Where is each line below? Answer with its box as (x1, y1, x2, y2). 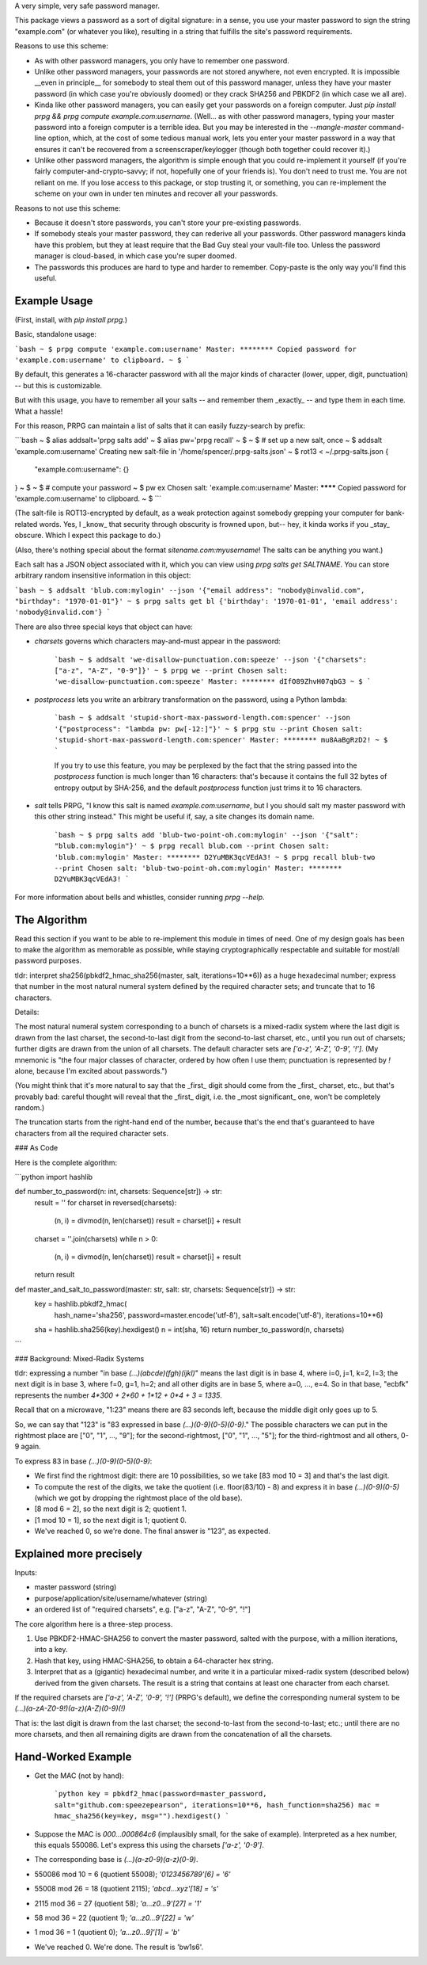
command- (368, 122, 405, 132)
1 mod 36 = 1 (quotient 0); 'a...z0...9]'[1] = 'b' (34, 1928, 179, 1937)
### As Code (14, 1143, 59, 1153)
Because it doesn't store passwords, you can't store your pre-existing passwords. (34, 218, 302, 227)
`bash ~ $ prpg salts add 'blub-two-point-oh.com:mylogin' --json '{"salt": (54, 830, 359, 839)
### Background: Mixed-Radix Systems (14, 1353, 145, 1363)
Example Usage (14, 294, 93, 307)
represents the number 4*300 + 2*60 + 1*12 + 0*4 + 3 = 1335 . (14, 1391, 223, 1400)
